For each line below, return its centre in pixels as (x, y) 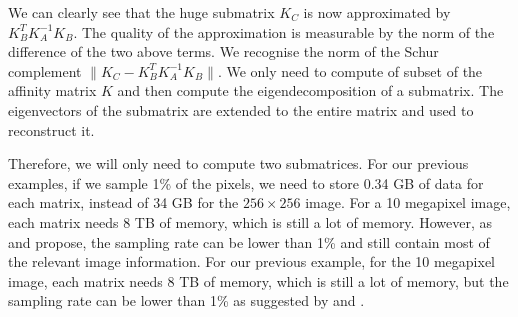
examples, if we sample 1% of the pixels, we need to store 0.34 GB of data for (246, 182)
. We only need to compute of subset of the (350, 70)
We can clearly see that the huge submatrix (141, 12)
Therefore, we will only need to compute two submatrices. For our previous (238, 163)
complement (45, 70)
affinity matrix (52, 90)
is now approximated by (377, 12)
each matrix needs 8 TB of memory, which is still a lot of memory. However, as (250, 221)
